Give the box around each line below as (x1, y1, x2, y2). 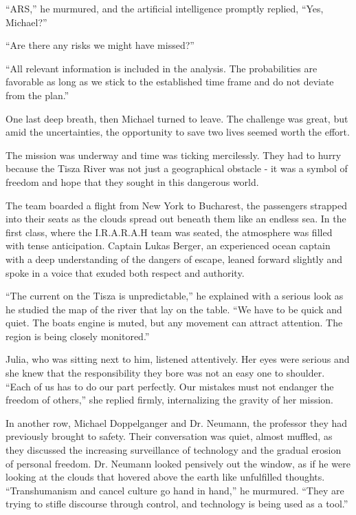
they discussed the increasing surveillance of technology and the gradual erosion (5, 443, 342, 457)
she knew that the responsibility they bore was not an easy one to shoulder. (5, 366, 325, 380)
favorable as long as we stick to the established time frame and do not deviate (5, 74, 334, 89)
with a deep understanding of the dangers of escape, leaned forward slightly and (5, 251, 343, 266)
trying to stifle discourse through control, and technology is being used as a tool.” (5, 496, 348, 511)
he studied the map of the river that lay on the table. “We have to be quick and (5, 302, 342, 316)
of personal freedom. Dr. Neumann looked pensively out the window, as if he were (5, 456, 351, 470)
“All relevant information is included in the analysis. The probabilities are (5, 61, 318, 75)
